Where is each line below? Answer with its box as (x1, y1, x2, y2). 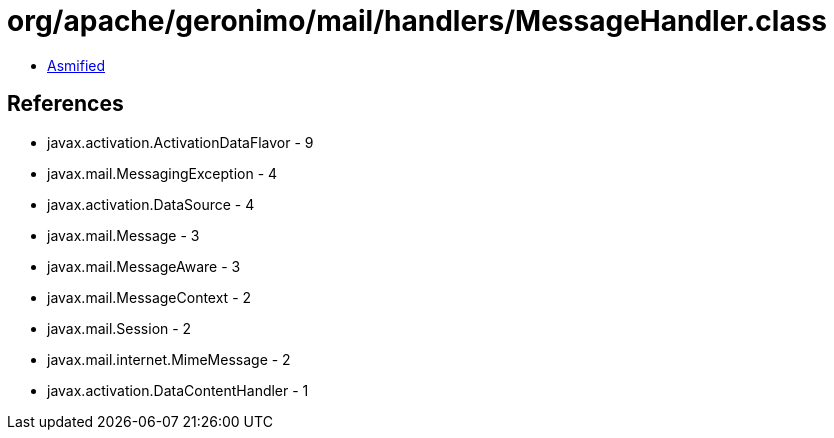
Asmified (47, 56, 106, 74)
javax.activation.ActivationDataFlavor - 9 (47, 133, 314, 151)
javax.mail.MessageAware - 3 (47, 257, 241, 275)
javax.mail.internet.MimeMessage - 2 (47, 350, 291, 368)
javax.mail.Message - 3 (47, 226, 200, 244)
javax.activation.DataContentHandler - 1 (47, 381, 309, 399)
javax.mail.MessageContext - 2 (47, 288, 252, 306)
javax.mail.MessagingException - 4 (47, 164, 278, 182)
